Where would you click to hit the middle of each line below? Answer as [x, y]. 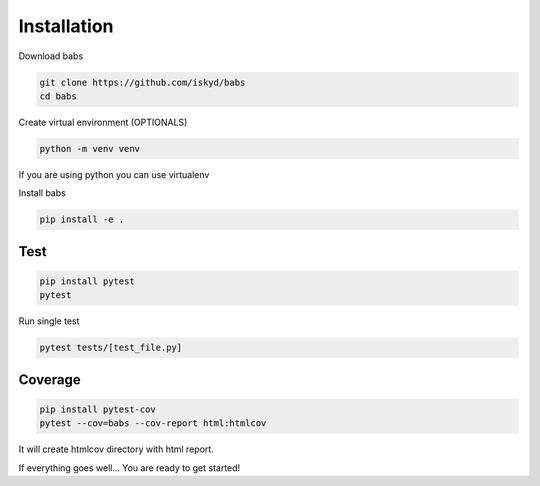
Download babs [51, 56]
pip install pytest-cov [98, 409]
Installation [66, 26]
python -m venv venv [89, 148]
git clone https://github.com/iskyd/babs [142, 82]
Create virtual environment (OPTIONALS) [103, 122]
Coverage [49, 379]
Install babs [42, 193]
